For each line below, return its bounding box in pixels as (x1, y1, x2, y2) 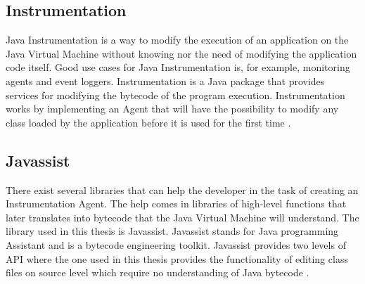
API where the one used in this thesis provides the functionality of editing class (6, 251, 348, 266)
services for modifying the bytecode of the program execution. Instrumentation (6, 87, 345, 102)
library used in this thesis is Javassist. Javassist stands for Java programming (6, 224, 339, 238)
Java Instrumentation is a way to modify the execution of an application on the (6, 32, 349, 47)
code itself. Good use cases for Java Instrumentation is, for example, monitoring (6, 60, 350, 75)
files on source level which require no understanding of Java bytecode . (6, 265, 309, 280)
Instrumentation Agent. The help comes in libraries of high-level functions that (6, 196, 347, 211)
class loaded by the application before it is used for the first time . (6, 115, 291, 129)
